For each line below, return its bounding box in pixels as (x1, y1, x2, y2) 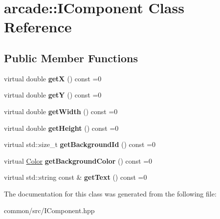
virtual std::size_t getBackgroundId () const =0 (4, 139, 156, 149)
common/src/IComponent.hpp (4, 205, 95, 215)
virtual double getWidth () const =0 (4, 106, 118, 116)
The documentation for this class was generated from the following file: (4, 188, 217, 198)
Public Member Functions (4, 50, 138, 65)
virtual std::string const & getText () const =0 (4, 172, 147, 182)
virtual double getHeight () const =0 (4, 122, 119, 133)
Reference (4, 17, 72, 37)
